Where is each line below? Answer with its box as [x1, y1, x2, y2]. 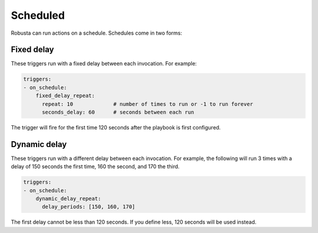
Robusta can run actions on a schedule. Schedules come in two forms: [11, 29, 183, 36]
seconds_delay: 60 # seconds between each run [42, 109, 194, 115]
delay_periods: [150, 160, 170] [42, 204, 135, 210]
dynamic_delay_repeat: [35, 195, 101, 202]
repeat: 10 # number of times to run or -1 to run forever [42, 101, 253, 107]
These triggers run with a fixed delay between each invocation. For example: [11, 60, 197, 67]
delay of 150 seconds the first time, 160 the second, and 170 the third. [11, 163, 180, 170]
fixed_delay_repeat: [35, 92, 95, 99]
